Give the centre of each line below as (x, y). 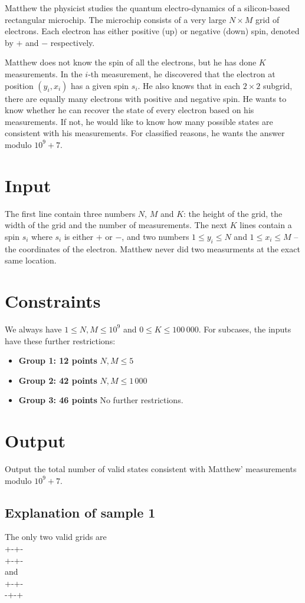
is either (79, 236)
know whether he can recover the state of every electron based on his (129, 110)
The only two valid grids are (56, 537)
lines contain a (266, 225)
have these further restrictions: (60, 340)
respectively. (73, 42)
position (19, 85)
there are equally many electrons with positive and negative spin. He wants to (146, 98)
